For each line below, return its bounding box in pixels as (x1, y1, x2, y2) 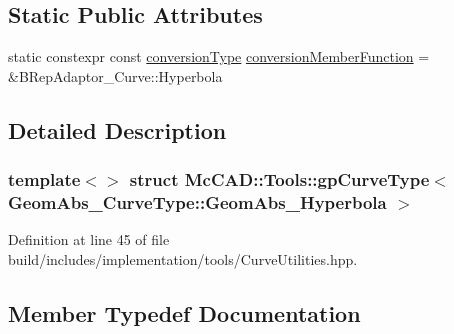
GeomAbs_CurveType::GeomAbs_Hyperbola (8, 190, 387, 215)
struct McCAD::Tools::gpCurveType (129, 167, 430, 192)
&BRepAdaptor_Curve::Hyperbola (8, 65, 223, 86)
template (8, 167, 81, 192)
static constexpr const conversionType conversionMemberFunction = (8, 46, 430, 67)
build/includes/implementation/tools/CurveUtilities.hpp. (8, 248, 358, 269)
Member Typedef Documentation (8, 297, 361, 328)
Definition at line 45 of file (8, 229, 170, 250)
